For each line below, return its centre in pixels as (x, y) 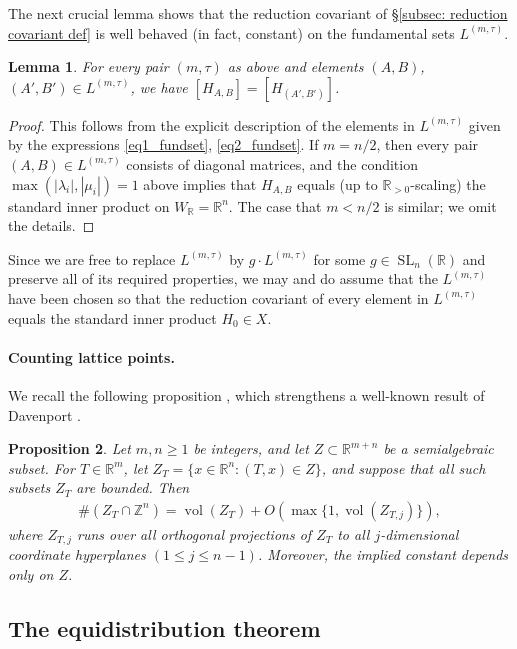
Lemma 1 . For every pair (88, 66)
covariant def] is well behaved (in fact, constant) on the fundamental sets (231, 32)
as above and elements (295, 66)
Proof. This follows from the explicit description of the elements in (211, 124)
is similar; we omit (440, 205)
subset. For (41, 467)
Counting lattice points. (91, 356)
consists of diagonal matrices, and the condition (272, 163)
